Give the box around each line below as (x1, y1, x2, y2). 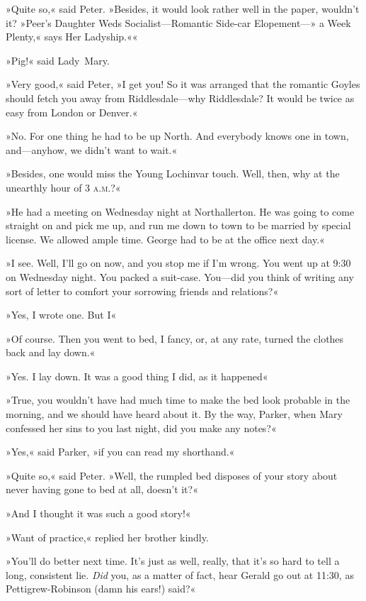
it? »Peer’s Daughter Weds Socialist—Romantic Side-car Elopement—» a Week (6, 15, 351, 30)
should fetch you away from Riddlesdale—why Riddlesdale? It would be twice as (6, 90, 355, 105)
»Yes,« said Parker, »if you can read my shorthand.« (6, 444, 235, 459)
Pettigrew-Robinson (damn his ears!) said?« (6, 581, 196, 596)
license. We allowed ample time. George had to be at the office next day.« (6, 231, 325, 246)
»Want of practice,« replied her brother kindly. (6, 529, 209, 544)
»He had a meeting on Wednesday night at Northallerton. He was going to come (6, 204, 355, 219)
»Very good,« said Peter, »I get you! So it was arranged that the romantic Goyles (6, 77, 360, 92)
